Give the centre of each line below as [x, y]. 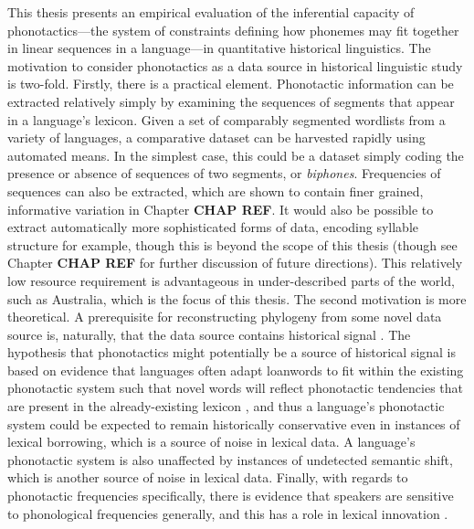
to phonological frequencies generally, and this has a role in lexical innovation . [228, 513]
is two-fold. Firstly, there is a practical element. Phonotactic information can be [231, 84]
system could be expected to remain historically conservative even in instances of [234, 423]
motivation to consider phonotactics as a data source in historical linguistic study [235, 65]
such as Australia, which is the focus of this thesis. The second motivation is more [237, 298]
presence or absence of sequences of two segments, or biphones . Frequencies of [224, 173]
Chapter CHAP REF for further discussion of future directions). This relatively [235, 263]
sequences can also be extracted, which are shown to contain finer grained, [216, 190]
